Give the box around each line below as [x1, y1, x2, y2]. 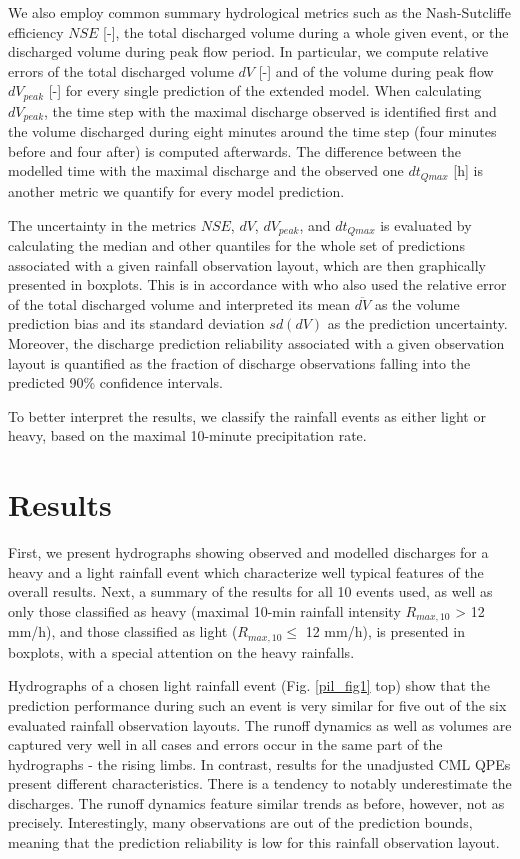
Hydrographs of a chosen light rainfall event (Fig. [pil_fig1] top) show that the [8, 675, 491, 696]
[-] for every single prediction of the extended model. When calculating [48, 80, 482, 101]
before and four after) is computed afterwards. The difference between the [8, 140, 462, 161]
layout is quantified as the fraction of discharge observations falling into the [8, 352, 471, 373]
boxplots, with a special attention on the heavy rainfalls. [8, 641, 355, 662]
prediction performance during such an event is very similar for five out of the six [8, 694, 507, 715]
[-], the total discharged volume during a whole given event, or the [103, 21, 509, 42]
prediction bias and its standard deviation [8, 313, 265, 334]
